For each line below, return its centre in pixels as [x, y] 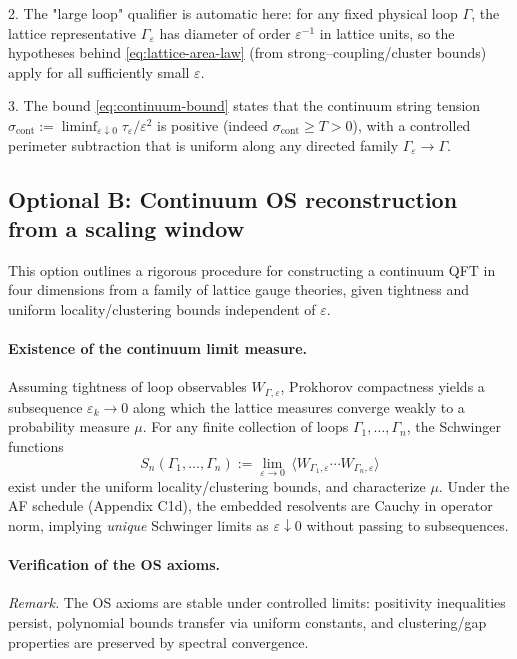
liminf [79, 126]
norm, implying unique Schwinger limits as [138, 524]
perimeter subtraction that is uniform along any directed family [203, 144]
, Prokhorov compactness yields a [382, 386]
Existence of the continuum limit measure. [158, 348]
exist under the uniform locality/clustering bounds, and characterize [217, 485]
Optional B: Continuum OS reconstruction [233, 198]
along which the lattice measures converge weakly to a [298, 406]
